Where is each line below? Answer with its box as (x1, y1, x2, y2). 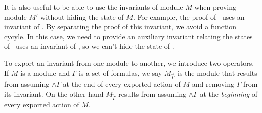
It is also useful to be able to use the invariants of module (4, 2, 183, 12)
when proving (194, 2, 236, 12)
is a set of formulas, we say (78, 67, 162, 78)
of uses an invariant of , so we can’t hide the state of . (4, 41, 174, 51)
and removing (192, 79, 234, 89)
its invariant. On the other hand (4, 88, 104, 99)
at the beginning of (200, 88, 258, 99)
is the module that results (178, 67, 257, 78)
